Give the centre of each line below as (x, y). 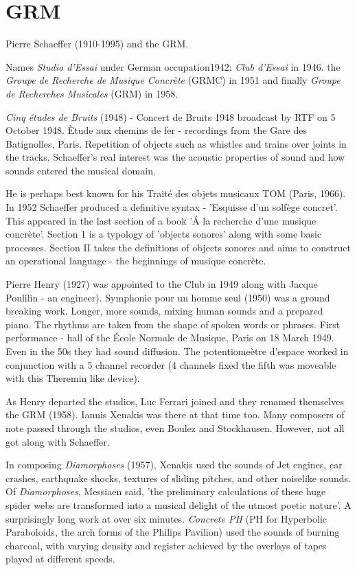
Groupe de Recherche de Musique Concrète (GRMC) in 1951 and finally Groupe (173, 80)
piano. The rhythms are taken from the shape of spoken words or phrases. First (173, 324)
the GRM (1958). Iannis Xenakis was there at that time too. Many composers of (175, 414)
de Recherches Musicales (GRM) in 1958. (92, 93)
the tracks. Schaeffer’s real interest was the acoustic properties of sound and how (175, 157)
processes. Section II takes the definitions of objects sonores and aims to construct (178, 247)
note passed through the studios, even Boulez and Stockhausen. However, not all (175, 427)
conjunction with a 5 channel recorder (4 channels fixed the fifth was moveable (171, 364)
